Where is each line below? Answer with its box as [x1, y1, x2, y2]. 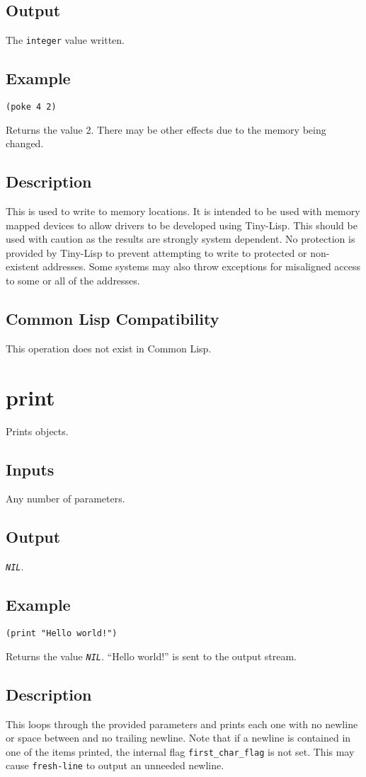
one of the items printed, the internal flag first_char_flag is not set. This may [6, 744, 355, 759]
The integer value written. [6, 33, 125, 47]
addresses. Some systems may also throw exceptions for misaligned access [42, 259, 361, 274]
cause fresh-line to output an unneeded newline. [6, 758, 224, 773]
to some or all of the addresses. [6, 273, 140, 288]
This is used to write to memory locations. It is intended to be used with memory [6, 204, 360, 219]
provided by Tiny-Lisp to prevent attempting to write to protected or [6, 245, 307, 260]
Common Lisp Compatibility [6, 308, 219, 330]
